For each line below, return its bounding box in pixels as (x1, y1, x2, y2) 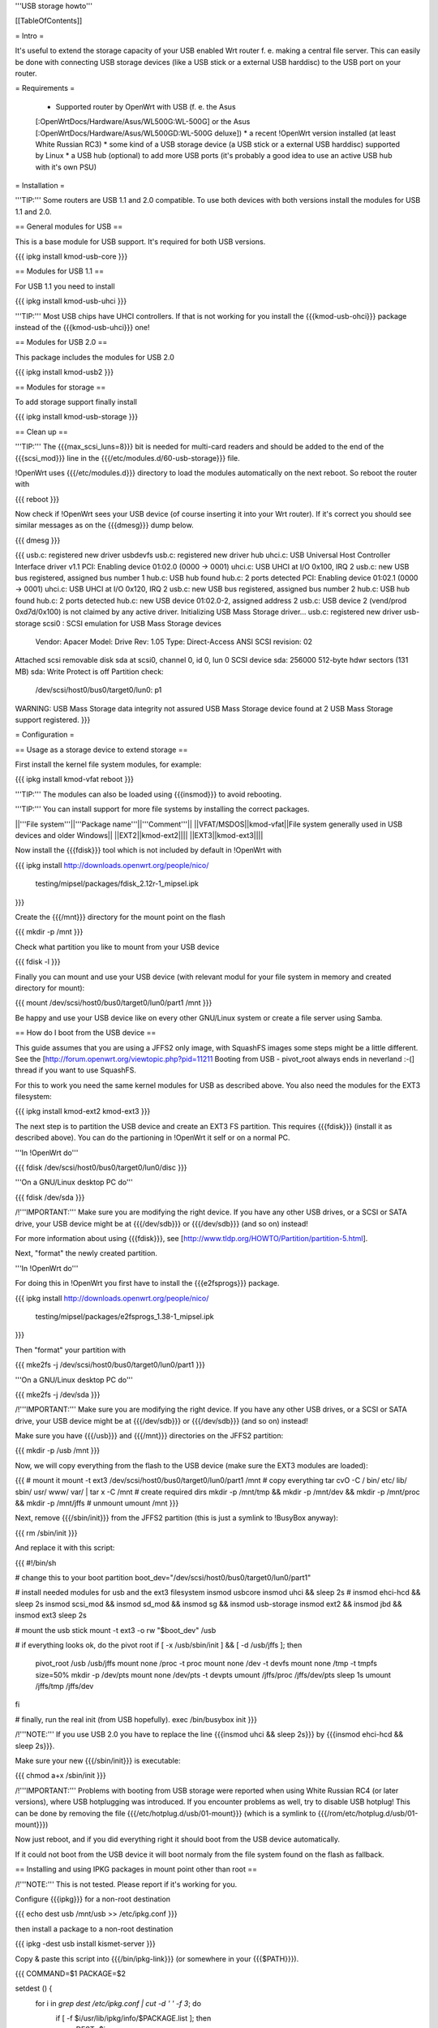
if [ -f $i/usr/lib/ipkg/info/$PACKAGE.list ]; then (55, 2013, 212, 2023)
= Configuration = (15, 730, 75, 740)
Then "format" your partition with (15, 1345, 126, 1355)
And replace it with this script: (15, 1543, 115, 1553)
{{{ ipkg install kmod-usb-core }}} (15, 251, 128, 261)
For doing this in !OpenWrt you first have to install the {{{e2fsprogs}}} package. (15, 1278, 280, 1288)
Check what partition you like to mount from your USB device (15, 942, 220, 952)
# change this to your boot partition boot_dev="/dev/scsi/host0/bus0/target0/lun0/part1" (15, 1572, 311, 1582)
